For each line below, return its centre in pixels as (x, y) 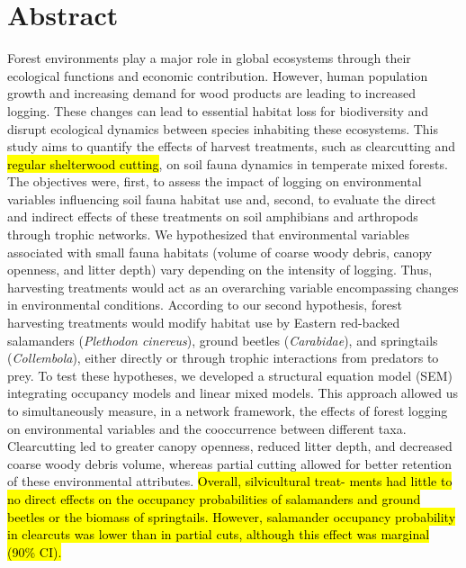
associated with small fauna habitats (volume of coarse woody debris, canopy (220, 252)
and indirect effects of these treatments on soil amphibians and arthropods (213, 216)
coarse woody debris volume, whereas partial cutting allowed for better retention (230, 463)
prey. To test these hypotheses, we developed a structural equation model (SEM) (230, 375)
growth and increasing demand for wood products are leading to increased (211, 93)
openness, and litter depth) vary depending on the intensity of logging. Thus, (220, 270)
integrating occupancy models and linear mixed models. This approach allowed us (233, 393)
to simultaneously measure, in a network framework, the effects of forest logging (228, 410)
